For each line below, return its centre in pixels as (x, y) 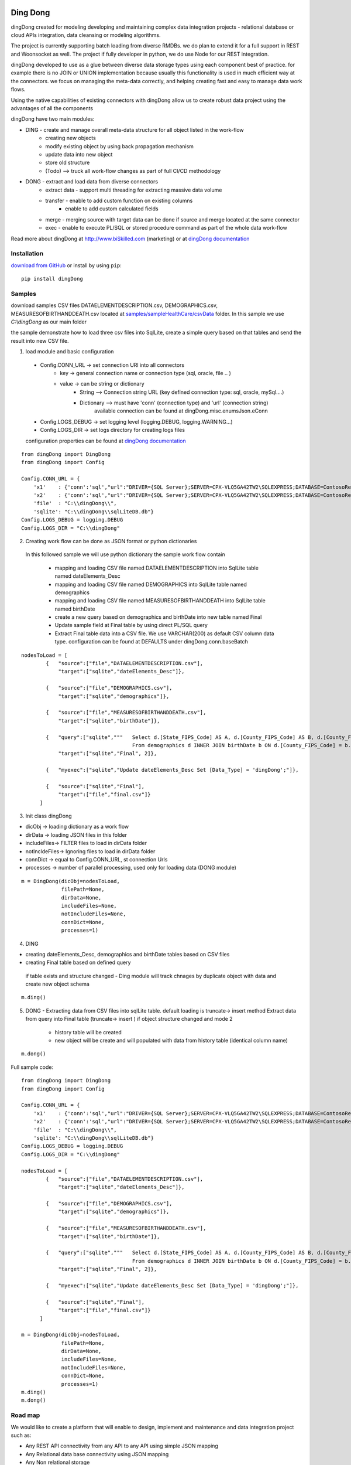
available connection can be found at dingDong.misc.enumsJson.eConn (181, 411)
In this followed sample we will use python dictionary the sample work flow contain (125, 554)
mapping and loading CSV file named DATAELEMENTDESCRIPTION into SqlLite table (156, 568)
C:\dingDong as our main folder (49, 322)
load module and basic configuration (70, 352)
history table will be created (88, 1032)
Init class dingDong (49, 816)
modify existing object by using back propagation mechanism (120, 146)
